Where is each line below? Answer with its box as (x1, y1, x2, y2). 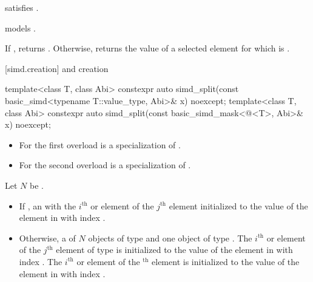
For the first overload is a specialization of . (19, 138, 181, 151)
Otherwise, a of (19, 231, 76, 244)
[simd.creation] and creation (5, 62, 109, 74)
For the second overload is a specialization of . (19, 159, 191, 171)
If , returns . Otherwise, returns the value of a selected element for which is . (5, 42, 290, 54)
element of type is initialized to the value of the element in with (56, 243, 293, 256)
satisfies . (5, 1, 39, 13)
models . (5, 21, 36, 34)
